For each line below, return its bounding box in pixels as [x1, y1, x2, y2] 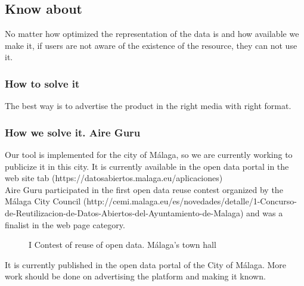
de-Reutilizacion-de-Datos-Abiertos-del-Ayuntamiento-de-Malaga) [5, 206, 244, 219]
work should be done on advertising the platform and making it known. [5, 270, 266, 282]
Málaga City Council [5, 195, 81, 207]
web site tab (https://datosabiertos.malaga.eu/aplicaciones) [5, 172, 223, 184]
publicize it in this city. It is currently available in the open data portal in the [5, 160, 289, 172]
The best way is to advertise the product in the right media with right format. [5, 100, 291, 112]
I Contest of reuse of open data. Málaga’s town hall [29, 238, 216, 251]
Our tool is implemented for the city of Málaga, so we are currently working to [5, 148, 293, 161]
